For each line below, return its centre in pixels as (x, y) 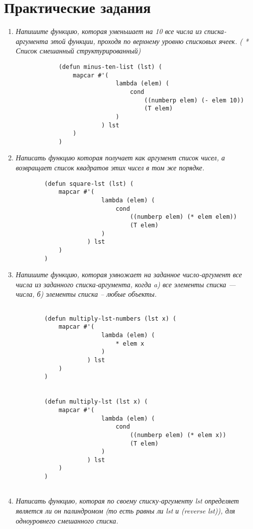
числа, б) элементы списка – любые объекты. (86, 294)
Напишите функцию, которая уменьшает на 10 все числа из (109, 31)
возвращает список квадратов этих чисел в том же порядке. (110, 168)
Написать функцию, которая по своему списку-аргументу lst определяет (127, 501)
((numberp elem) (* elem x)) (178, 435)
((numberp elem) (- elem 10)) (194, 100)
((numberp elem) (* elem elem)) (183, 217)
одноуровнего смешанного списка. (67, 520)
